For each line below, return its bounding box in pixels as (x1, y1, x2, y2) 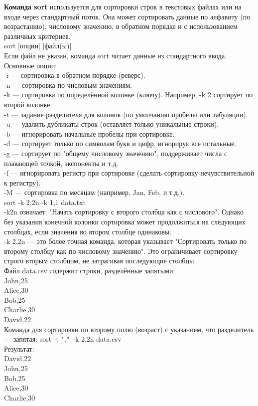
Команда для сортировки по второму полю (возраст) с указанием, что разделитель (4, 324, 254, 334)
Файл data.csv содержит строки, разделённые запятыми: (4, 265, 175, 276)
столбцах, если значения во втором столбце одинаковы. (4, 226, 172, 236)
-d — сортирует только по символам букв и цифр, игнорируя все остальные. (4, 138, 237, 149)
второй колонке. (4, 99, 52, 109)
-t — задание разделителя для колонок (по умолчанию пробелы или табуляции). (4, 109, 248, 119)
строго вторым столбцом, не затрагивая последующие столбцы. (4, 255, 196, 266)
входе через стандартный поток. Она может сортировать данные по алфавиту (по (4, 11, 251, 21)
